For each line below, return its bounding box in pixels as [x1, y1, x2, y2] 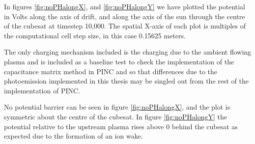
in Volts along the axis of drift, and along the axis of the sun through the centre [4, 11, 245, 21]
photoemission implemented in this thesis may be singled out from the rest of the [4, 76, 249, 86]
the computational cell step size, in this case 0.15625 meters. [4, 30, 186, 40]
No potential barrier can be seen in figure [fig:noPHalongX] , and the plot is [4, 102, 230, 112]
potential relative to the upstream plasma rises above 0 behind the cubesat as [4, 121, 238, 131]
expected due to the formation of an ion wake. [4, 131, 143, 141]
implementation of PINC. [4, 85, 80, 95]
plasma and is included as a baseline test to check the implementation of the [4, 56, 234, 66]
